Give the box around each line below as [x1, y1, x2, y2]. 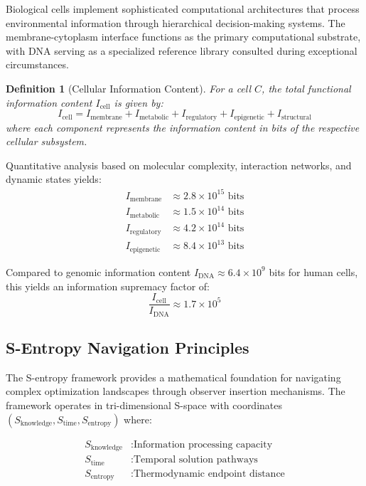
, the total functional [262, 80, 351, 95]
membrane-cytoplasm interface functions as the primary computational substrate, [6, 29, 361, 44]
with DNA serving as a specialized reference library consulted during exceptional [6, 43, 357, 58]
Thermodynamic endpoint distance [134, 468, 285, 479]
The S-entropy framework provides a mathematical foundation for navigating [6, 369, 341, 384]
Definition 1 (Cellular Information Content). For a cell [6, 80, 252, 95]
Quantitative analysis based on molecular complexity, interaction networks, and [6, 157, 352, 172]
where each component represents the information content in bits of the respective [6, 120, 360, 134]
